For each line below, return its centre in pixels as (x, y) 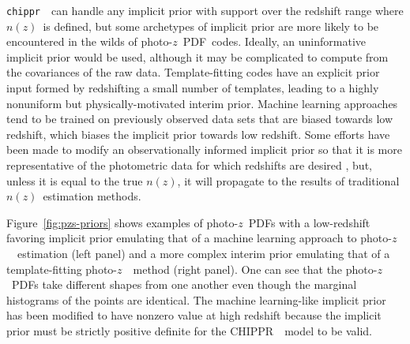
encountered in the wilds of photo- (90, 41)
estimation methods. (92, 196)
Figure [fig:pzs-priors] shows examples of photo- (122, 222)
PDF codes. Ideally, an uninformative (275, 41)
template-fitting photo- (62, 269)
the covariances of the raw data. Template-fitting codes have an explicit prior (193, 72)
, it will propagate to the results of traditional (288, 180)
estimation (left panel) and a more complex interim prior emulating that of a (203, 253)
